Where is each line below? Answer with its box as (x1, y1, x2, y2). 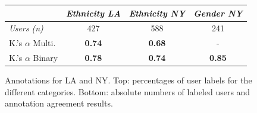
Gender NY (193, 7, 243, 19)
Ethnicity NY (128, 7, 186, 19)
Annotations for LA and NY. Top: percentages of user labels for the (5, 74, 252, 86)
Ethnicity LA (66, 7, 121, 19)
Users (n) (9, 22, 43, 34)
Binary (33, 51, 58, 64)
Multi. (33, 37, 56, 49)
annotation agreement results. (5, 97, 113, 109)
